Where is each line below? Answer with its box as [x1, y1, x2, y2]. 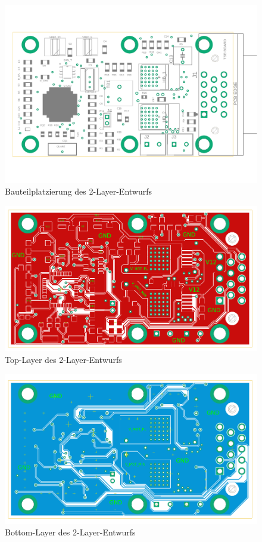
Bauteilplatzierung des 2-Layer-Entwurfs [5, 185, 152, 198]
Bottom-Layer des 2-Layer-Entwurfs [5, 526, 136, 538]
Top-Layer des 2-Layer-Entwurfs [5, 353, 122, 365]
